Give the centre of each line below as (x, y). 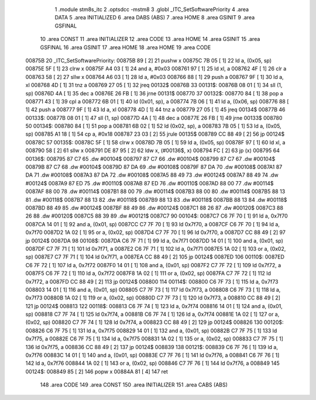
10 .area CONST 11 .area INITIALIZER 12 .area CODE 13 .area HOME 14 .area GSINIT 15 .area (150, 39)
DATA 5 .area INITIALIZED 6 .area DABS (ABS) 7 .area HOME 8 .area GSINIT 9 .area (155, 18)
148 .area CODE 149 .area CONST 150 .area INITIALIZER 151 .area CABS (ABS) (134, 385)
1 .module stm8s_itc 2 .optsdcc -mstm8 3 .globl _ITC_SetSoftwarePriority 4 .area (152, 9)
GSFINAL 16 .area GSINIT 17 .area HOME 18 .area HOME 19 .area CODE (126, 47)
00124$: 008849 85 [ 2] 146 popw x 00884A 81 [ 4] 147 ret (97, 371)
